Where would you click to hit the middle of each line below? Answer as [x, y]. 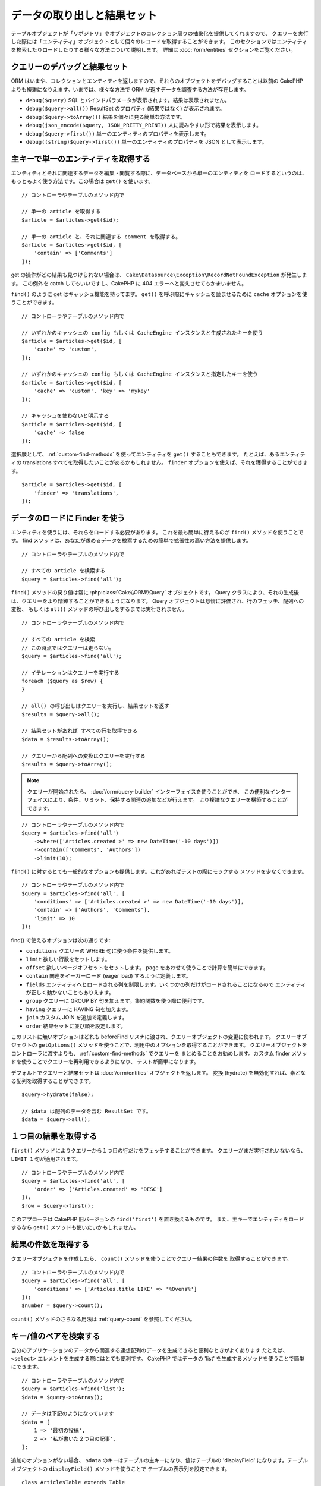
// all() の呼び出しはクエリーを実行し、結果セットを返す [95, 706]
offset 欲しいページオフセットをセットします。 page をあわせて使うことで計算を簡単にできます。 [147, 967]
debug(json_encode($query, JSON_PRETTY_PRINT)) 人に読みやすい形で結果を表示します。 [144, 125]
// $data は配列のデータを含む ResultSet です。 [86, 1111]
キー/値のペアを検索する [56, 1336]
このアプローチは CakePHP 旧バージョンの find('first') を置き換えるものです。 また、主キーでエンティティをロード [158, 1219]
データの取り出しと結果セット [84, 15]
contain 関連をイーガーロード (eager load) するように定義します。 [108, 976]
